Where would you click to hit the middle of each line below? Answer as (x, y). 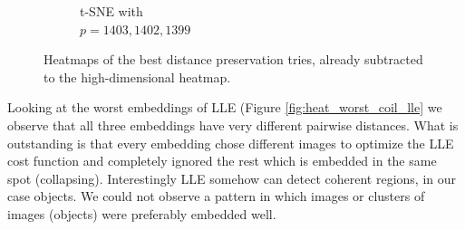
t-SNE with (111, 11)
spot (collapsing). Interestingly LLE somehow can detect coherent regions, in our (232, 178)
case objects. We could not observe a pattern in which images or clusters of (216, 196)
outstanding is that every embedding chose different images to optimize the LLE (231, 143)
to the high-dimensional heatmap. (137, 77)
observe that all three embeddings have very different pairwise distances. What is (233, 125)
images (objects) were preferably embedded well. (142, 213)
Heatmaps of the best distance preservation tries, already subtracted (233, 59)
